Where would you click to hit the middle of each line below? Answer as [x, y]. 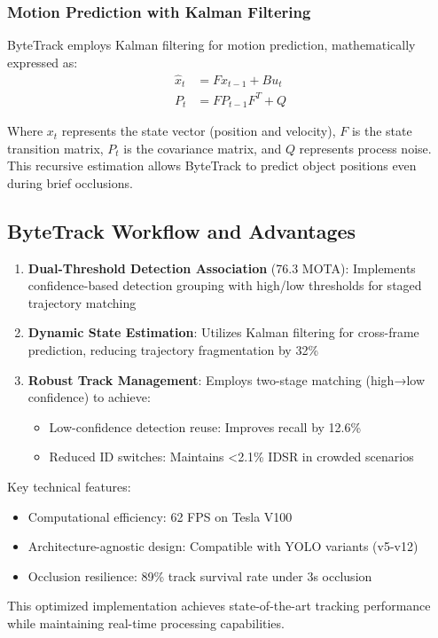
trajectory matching [82, 302]
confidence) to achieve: [89, 397]
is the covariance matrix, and [203, 148]
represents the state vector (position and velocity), [199, 131]
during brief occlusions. [70, 182]
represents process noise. [365, 148]
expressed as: [43, 62]
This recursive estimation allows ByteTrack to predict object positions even [212, 165]
